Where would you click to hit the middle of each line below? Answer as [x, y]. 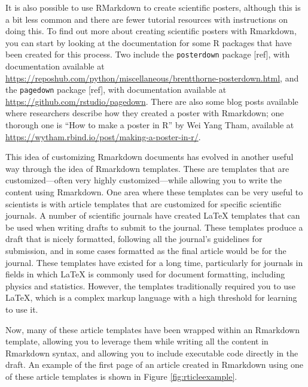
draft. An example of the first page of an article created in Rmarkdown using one [154, 365]
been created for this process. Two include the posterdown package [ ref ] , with [148, 54]
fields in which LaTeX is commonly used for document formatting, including [145, 274]
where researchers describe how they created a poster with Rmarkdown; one [145, 113]
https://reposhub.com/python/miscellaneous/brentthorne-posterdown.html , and [152, 78]
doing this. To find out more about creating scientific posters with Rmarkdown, [151, 31]
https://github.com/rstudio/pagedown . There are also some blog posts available [152, 101]
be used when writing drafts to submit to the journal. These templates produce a [154, 227]
